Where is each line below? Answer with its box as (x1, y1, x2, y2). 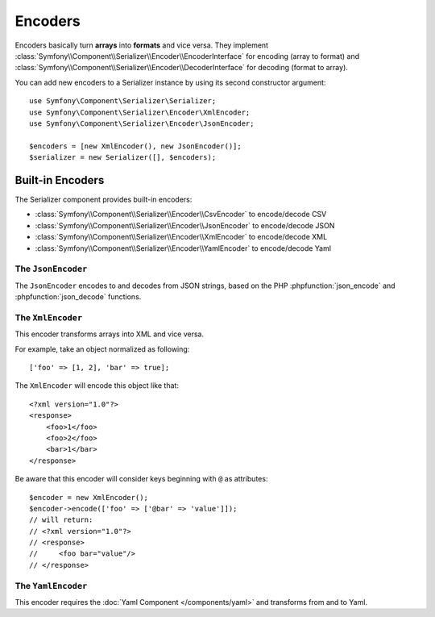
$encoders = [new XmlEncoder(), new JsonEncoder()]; (29, 141, 242, 151)
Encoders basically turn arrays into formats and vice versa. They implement (14, 40, 269, 50)
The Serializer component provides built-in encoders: (14, 194, 193, 204)
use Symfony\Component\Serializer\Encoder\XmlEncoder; (29, 107, 251, 117)
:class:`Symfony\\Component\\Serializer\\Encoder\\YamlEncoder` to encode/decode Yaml (35, 243, 332, 253)
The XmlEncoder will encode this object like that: (14, 381, 179, 390)
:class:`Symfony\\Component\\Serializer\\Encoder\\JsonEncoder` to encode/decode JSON (35, 220, 335, 230)
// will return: (29, 515, 93, 524)
